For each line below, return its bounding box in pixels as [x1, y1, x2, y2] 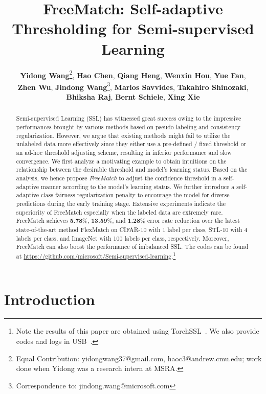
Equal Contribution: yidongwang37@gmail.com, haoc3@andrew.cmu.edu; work [16, 353, 262, 363]
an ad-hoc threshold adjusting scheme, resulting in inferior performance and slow [16, 148, 232, 157]
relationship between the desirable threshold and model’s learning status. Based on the [16, 165, 248, 174]
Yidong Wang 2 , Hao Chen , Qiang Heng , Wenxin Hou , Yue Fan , [20, 68, 246, 80]
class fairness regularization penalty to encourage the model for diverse [41, 191, 230, 199]
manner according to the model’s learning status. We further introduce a [41, 182, 235, 191]
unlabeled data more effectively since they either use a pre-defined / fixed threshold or [16, 140, 247, 148]
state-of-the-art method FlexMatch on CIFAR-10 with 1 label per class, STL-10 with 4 [16, 225, 248, 234]
